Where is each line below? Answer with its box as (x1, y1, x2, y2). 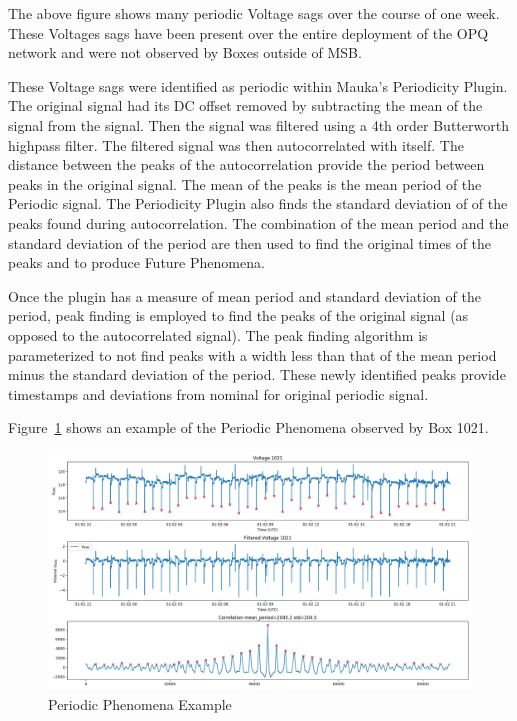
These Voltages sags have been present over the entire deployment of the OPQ (8, 22, 489, 43)
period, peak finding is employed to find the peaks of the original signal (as (8, 305, 469, 326)
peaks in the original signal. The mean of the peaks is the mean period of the (8, 173, 482, 194)
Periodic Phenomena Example (48, 693, 232, 714)
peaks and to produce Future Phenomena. (8, 252, 265, 273)
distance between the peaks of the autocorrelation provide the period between (8, 154, 485, 175)
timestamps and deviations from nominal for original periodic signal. (8, 383, 429, 404)
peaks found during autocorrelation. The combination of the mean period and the (8, 212, 509, 233)
